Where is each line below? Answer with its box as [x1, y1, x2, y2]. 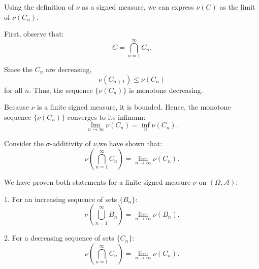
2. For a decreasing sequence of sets [4, 232, 114, 243]
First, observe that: [4, 28, 64, 39]
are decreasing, [46, 63, 92, 74]
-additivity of [50, 138, 91, 148]
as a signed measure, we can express [82, 2, 194, 12]
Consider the [4, 138, 44, 148]
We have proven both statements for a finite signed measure [4, 177, 191, 187]
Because [4, 102, 29, 112]
